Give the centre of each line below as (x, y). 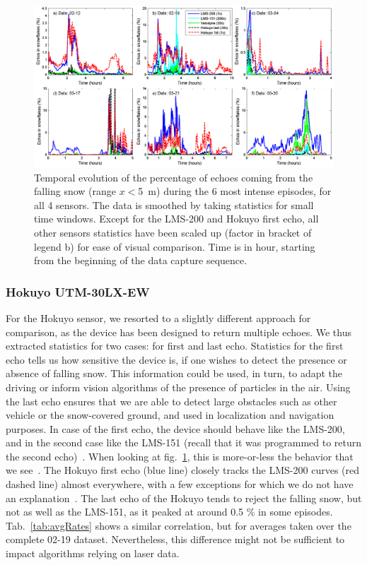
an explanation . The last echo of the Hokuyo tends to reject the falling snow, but (184, 498)
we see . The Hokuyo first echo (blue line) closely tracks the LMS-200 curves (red (182, 470)
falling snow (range (75, 191)
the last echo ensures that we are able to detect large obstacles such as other (171, 401)
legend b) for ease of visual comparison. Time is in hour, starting (175, 246)
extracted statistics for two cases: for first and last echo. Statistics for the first (175, 346)
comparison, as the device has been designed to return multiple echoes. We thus (179, 332)
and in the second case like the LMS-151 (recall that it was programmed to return (184, 442)
